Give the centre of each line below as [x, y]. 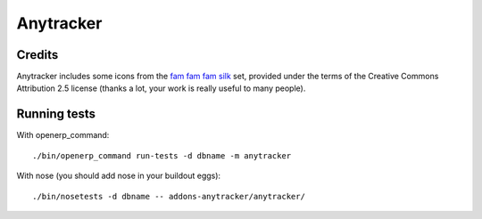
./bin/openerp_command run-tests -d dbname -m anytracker [162, 155]
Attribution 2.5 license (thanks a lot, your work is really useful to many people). [161, 88]
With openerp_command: [63, 135]
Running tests [56, 114]
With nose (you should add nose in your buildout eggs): [119, 176]
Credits [37, 55]
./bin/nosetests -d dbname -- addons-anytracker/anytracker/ [169, 196]
